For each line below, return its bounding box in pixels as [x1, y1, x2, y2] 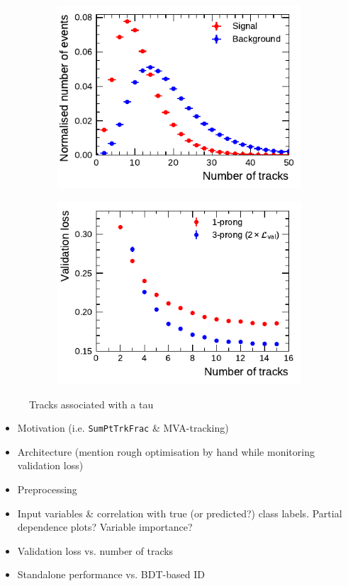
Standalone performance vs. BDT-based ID [17, 567, 205, 582]
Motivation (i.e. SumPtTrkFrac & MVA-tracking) [17, 420, 229, 435]
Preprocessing [17, 482, 77, 496]
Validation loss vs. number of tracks [17, 543, 174, 558]
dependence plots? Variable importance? [17, 519, 193, 534]
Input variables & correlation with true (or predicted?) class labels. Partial [17, 505, 342, 520]
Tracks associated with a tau [29, 396, 154, 411]
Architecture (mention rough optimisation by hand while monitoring [17, 444, 315, 459]
